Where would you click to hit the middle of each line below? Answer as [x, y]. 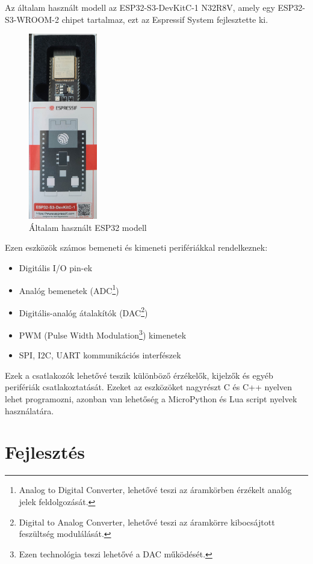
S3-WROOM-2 [32, 19]
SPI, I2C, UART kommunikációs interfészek [100, 355]
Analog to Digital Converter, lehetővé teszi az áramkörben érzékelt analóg [155, 490]
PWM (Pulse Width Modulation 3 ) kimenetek [103, 334]
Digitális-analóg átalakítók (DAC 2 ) [83, 311]
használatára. [29, 410]
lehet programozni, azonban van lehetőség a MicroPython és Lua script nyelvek [151, 399]
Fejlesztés [45, 452]
